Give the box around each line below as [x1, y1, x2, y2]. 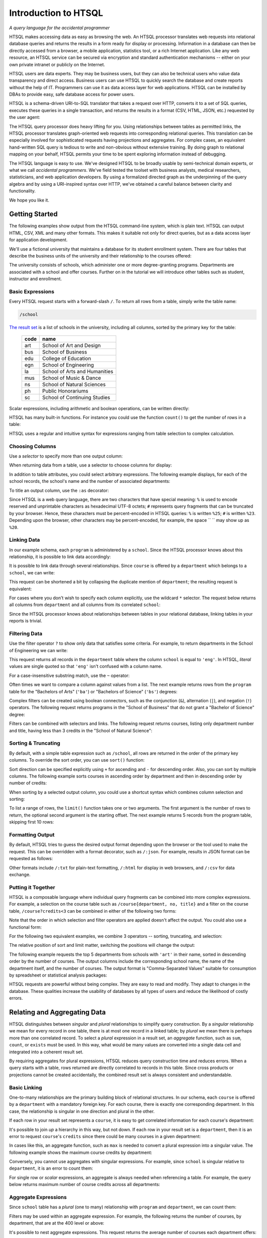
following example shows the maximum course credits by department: [9, 1149, 153, 1155]
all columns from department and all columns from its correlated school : [9, 602, 161, 608]
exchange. [9, 872, 31, 877]
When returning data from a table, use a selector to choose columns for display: [9, 462, 172, 468]
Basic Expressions [9, 288, 54, 295]
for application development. [9, 237, 68, 243]
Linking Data [9, 536, 41, 543]
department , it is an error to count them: [9, 1165, 93, 1171]
